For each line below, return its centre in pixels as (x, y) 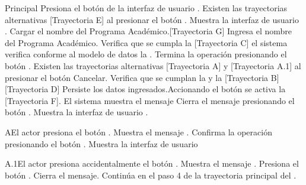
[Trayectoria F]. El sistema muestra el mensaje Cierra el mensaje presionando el (150, 100)
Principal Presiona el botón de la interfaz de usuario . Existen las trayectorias (146, 8)
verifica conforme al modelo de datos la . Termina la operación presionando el (146, 54)
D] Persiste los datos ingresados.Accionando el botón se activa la (168, 89)
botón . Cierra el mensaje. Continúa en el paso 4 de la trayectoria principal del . (151, 175)
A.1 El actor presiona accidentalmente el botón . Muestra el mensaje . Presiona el (152, 163)
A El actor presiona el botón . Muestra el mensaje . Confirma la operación (138, 132)
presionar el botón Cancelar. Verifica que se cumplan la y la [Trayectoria (137, 77)
